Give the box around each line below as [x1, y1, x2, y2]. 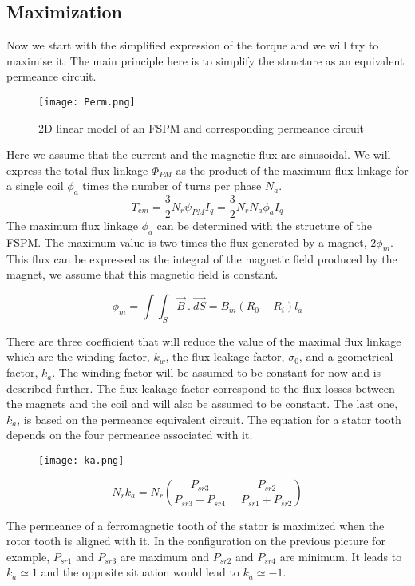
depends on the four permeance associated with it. [6, 426, 253, 443]
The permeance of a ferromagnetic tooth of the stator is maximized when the [6, 517, 385, 533]
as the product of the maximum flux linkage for [176, 161, 409, 178]
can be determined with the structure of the [156, 217, 372, 234]
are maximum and [120, 548, 209, 564]
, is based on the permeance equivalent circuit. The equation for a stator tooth [17, 410, 401, 427]
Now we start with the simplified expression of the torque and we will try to [6, 37, 379, 53]
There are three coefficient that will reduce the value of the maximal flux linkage [6, 332, 401, 349]
